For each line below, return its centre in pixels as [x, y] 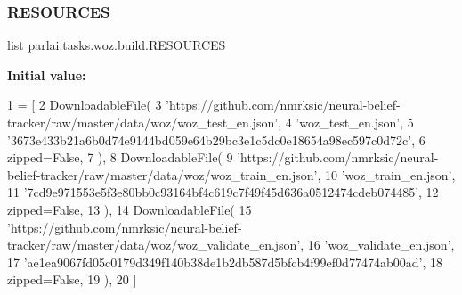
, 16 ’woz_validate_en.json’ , [377, 245]
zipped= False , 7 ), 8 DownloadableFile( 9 [120, 157]
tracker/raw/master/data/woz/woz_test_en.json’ [143, 122]
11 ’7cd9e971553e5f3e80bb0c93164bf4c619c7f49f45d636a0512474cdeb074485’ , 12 [223, 192]
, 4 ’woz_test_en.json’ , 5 [346, 122]
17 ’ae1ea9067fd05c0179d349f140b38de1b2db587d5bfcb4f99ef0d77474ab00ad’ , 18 [225, 262]
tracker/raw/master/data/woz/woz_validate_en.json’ [154, 245]
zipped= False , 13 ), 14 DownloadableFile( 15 [130, 209]
